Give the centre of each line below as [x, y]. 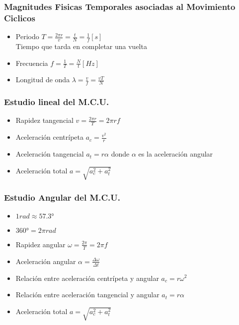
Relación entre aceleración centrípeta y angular [87, 278]
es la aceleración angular [176, 154]
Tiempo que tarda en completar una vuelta [81, 46]
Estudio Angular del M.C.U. [62, 197]
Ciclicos [20, 18]
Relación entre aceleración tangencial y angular [87, 295]
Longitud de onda [43, 80]
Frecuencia [32, 63]
